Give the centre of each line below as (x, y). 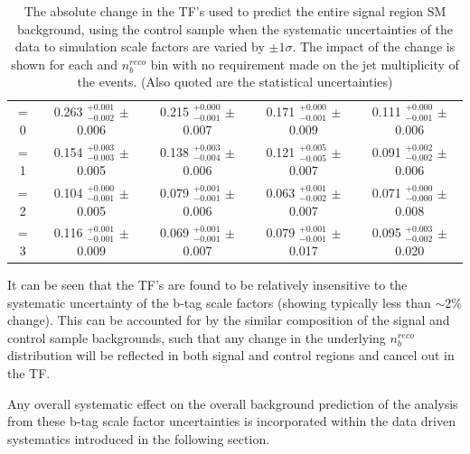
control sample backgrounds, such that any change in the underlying (197, 337)
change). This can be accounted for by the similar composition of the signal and (229, 320)
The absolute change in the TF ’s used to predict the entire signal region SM (235, 11)
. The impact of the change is (374, 46)
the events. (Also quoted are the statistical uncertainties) (235, 82)
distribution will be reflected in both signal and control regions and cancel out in (231, 355)
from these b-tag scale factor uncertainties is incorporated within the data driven (231, 421)
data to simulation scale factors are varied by (140, 46)
